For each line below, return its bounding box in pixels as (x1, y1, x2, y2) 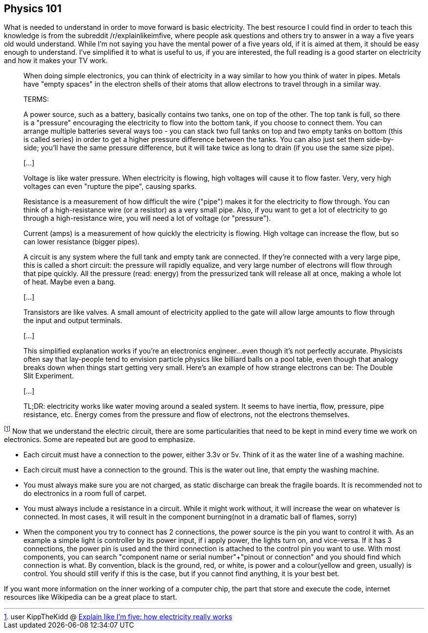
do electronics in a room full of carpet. (23, 489, 147, 498)
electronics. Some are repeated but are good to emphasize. (4, 435, 195, 444)
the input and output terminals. (23, 316, 122, 325)
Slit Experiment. (23, 372, 74, 380)
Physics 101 (4, 2, 62, 15)
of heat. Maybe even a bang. (23, 278, 116, 286)
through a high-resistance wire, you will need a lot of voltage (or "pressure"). (23, 214, 271, 223)
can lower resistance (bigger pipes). (23, 237, 140, 246)
